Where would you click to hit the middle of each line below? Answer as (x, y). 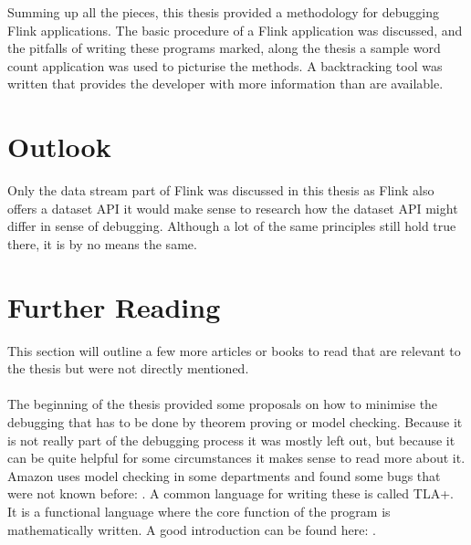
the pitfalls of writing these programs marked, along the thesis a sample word (224, 48)
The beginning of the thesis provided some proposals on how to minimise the (223, 404)
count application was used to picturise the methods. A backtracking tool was (225, 65)
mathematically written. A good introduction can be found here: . (192, 529)
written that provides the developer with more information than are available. (225, 84)
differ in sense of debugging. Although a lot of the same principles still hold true (232, 226)
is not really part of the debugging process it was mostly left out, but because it (231, 440)
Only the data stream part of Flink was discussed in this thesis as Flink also (221, 190)
